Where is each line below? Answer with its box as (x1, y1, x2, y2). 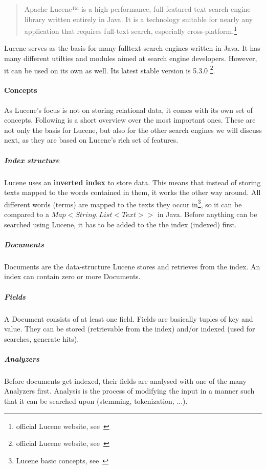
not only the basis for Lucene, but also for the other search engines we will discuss (4, 124, 262, 135)
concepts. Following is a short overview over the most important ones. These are (4, 114, 256, 125)
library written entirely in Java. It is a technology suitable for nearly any (24, 13, 253, 24)
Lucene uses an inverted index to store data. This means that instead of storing (4, 177, 261, 187)
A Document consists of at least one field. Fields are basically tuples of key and (4, 313, 253, 324)
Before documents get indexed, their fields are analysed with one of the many (4, 375, 247, 386)
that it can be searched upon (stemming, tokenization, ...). (4, 396, 188, 406)
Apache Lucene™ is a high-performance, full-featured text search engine (24, 4, 251, 14)
